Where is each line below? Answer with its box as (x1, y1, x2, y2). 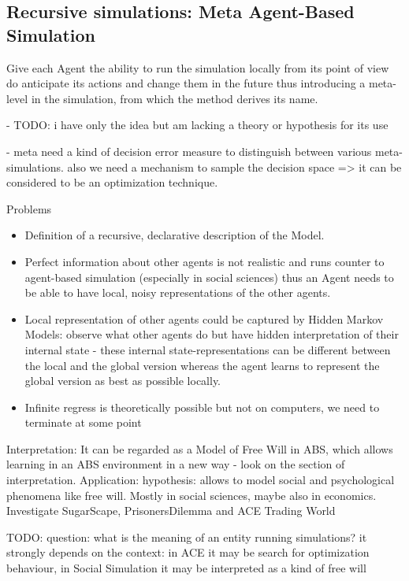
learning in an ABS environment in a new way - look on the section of (6, 456, 345, 472)
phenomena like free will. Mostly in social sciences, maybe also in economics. (6, 487, 377, 503)
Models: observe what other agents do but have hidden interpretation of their (24, 326, 399, 342)
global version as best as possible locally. (24, 372, 221, 389)
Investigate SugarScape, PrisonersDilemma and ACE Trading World (6, 502, 336, 519)
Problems (6, 200, 52, 216)
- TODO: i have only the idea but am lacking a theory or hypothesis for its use (6, 117, 389, 133)
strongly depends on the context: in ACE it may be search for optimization (6, 544, 370, 561)
